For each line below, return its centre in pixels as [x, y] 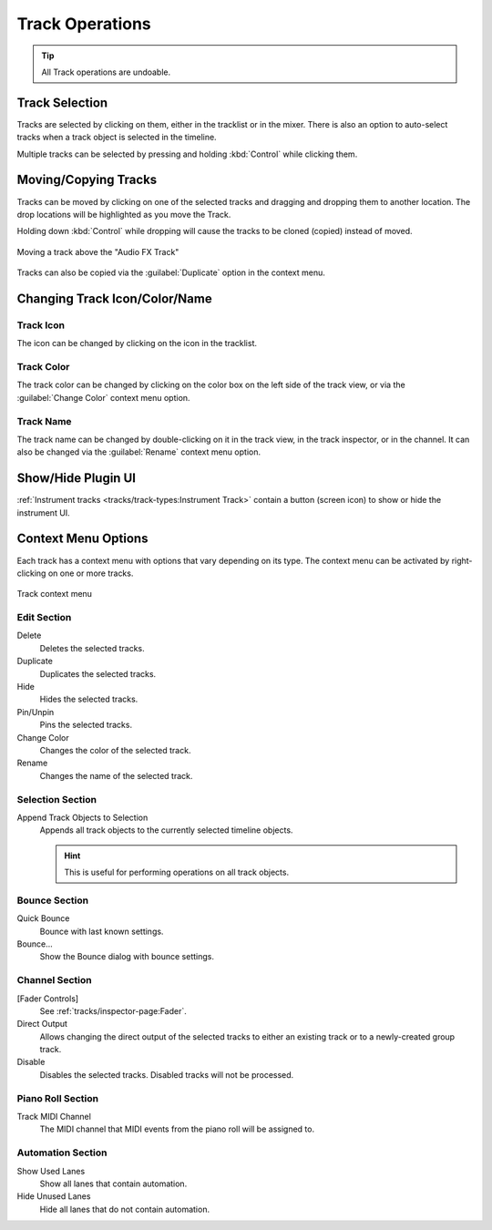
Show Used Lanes [51, 1171]
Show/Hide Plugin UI [77, 478]
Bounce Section [53, 900]
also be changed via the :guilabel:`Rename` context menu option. [139, 452]
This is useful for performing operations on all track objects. [177, 872]
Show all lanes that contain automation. [113, 1184]
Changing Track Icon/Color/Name [115, 298]
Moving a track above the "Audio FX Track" [98, 251]
